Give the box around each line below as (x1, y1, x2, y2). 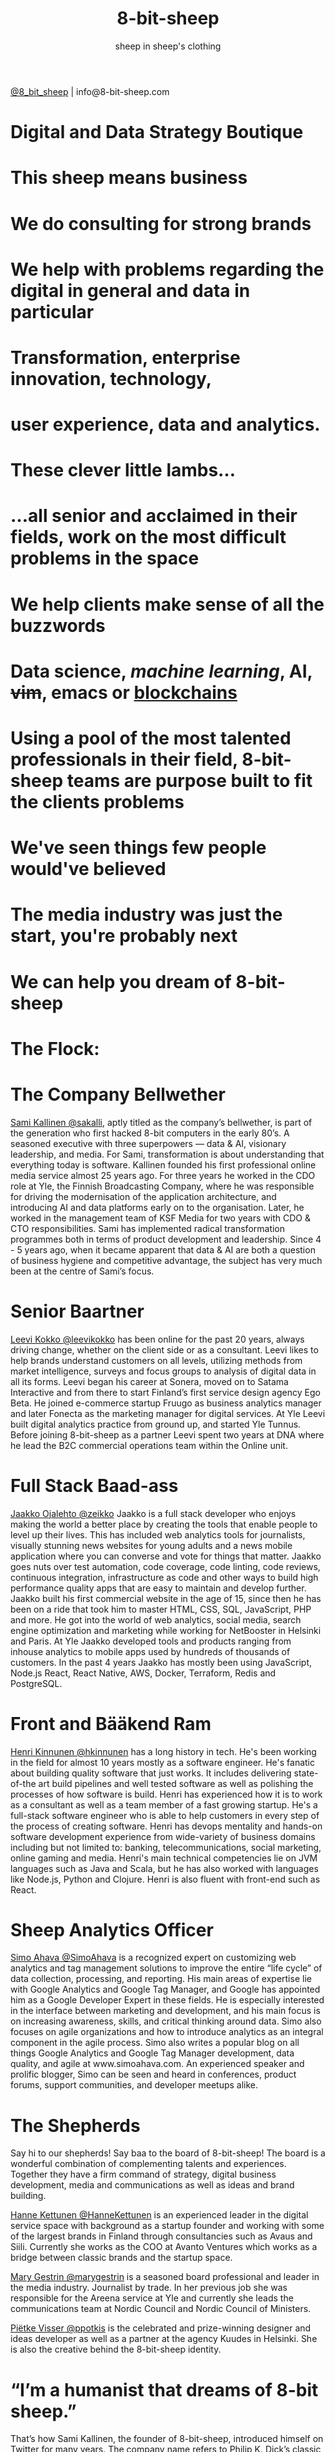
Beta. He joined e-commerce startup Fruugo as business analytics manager (10, 1397, 322, 1409)
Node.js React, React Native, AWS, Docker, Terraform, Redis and (10, 1667, 277, 1679)
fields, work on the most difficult (10, 526, 287, 549)
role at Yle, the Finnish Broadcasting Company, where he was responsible (10, 1180, 315, 1192)
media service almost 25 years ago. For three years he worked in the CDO (10, 1169, 316, 1181)
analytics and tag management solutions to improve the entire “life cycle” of (10, 1962, 323, 1974)
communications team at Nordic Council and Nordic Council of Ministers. (10, 2303, 312, 2315)
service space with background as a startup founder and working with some (10, 2220, 325, 2232)
